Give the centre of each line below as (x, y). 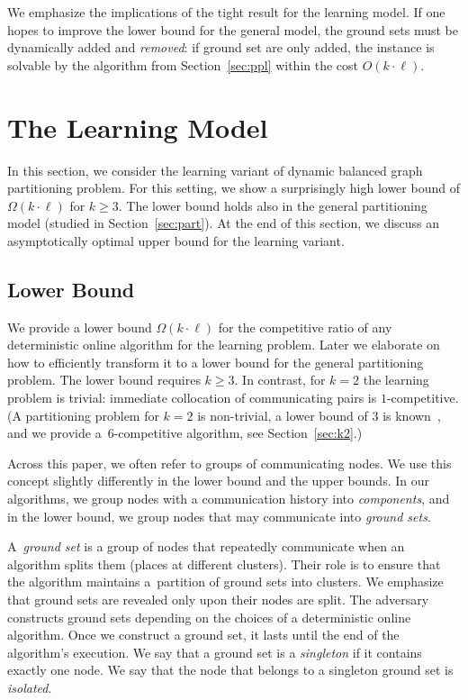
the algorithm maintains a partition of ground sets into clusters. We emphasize (225, 582)
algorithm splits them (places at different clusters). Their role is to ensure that (224, 564)
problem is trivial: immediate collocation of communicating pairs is (192, 398)
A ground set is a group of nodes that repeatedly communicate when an (206, 546)
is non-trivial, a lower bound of (283, 415)
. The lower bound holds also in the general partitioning (273, 205)
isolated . (30, 687)
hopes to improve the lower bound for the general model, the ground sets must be (233, 29)
